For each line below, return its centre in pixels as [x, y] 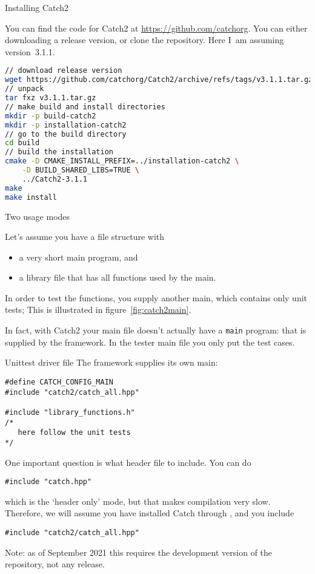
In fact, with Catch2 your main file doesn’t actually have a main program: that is [156, 330]
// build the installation [59, 152]
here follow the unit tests [74, 433]
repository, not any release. [55, 564]
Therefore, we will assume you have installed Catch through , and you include [150, 513]
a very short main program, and [78, 257]
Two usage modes [38, 216]
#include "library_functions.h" [70, 412]
